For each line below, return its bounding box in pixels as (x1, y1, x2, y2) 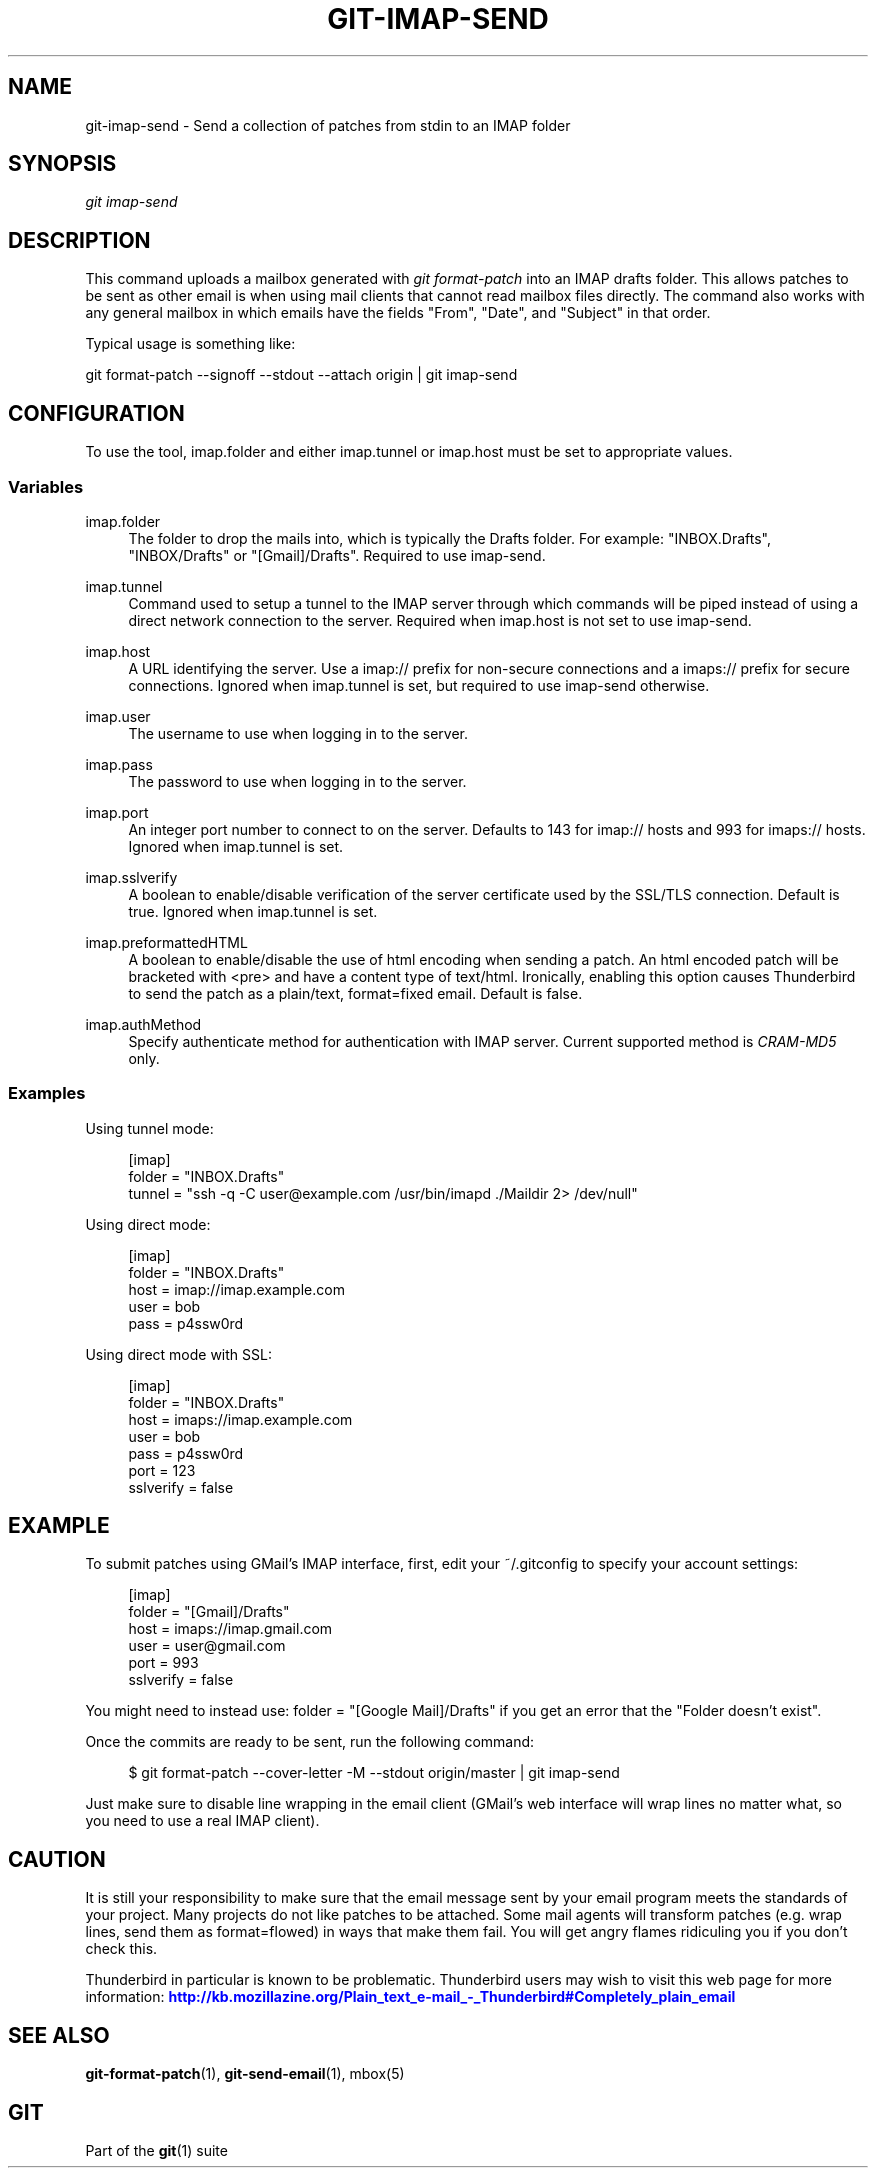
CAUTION (8, 1846, 106, 1872)
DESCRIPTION (8, 227, 151, 253)
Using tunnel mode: (85, 1119, 214, 1137)
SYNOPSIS (8, 151, 117, 177)
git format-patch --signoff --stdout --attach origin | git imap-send (85, 366, 518, 384)
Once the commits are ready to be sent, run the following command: (85, 1733, 535, 1751)
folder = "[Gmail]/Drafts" (128, 1603, 290, 1621)
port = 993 (128, 1654, 199, 1672)
